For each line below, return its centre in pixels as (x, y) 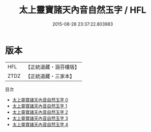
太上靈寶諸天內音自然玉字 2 (40, 112)
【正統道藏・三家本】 (50, 76)
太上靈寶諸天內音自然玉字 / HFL (83, 10)
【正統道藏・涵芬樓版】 (53, 67)
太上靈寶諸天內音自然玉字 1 (40, 106)
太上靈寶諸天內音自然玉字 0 (40, 99)
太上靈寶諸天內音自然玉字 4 (40, 124)
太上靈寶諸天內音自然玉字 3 (40, 118)
